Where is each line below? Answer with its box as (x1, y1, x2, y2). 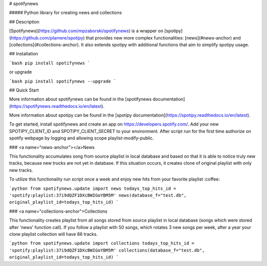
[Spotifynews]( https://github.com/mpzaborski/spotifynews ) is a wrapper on (9, 28, 163, 34)
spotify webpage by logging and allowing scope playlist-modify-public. (9, 135, 154, 141)
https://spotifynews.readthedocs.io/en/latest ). (10, 103, 105, 109)
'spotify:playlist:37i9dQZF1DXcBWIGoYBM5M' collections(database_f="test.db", (9, 247, 205, 253)
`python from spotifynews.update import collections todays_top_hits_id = (9, 240, 195, 246)
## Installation (9, 51, 38, 57)
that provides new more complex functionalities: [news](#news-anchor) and (86, 35, 241, 41)
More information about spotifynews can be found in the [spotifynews (9, 96, 152, 102)
